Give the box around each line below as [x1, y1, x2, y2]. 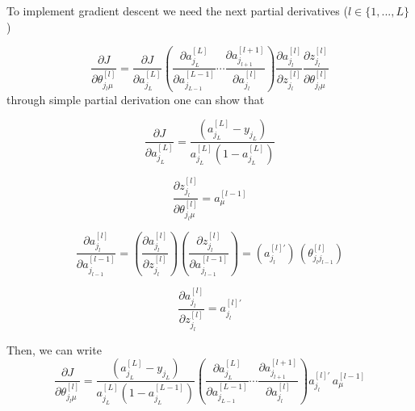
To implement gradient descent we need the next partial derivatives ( [6, 2, 348, 19]
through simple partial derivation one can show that [6, 90, 265, 107]
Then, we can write [6, 341, 102, 358]
